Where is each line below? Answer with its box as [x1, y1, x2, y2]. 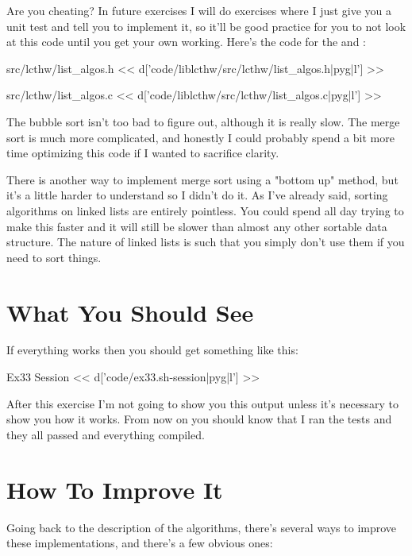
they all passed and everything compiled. [6, 426, 205, 442]
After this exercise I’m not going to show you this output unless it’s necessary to [6, 395, 399, 411]
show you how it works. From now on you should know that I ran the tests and [6, 411, 392, 427]
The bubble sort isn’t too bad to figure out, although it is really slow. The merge [6, 113, 400, 129]
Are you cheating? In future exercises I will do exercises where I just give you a [6, 2, 392, 18]
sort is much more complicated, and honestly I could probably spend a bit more [6, 129, 395, 145]
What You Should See [6, 295, 254, 328]
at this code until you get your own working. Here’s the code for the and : [6, 33, 366, 50]
